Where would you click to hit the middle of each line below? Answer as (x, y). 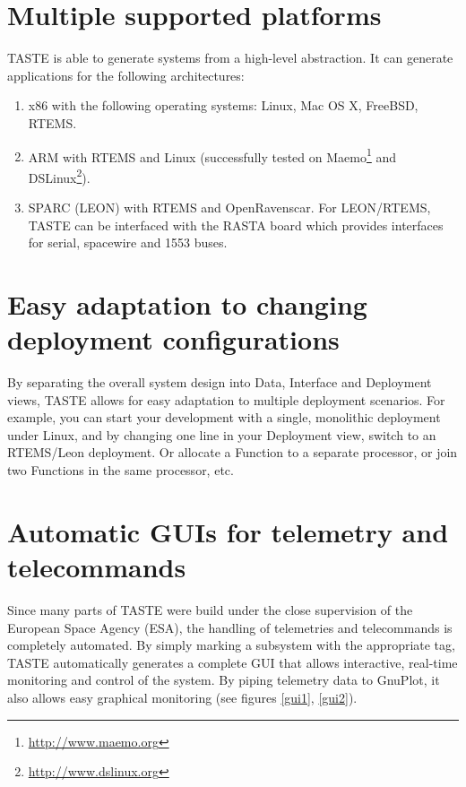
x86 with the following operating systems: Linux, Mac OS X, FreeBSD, (223, 105)
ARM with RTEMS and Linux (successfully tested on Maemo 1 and (212, 155)
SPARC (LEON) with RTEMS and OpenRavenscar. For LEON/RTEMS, (229, 207)
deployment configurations (173, 339)
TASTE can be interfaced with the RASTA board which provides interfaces (236, 225)
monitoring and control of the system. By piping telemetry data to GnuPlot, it (224, 680)
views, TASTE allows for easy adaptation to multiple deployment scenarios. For (226, 399)
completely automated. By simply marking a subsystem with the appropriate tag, (231, 645)
